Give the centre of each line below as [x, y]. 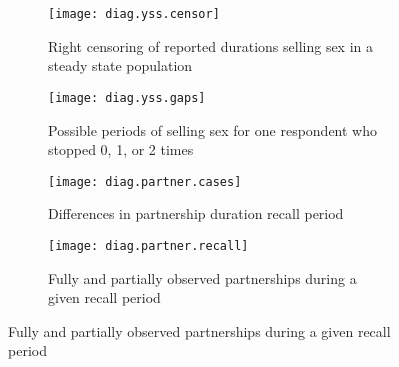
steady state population [120, 65]
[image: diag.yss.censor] [134, 14]
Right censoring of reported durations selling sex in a [211, 45]
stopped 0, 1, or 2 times [121, 149]
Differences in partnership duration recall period [196, 213]
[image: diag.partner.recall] [148, 245]
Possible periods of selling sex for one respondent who [212, 129]
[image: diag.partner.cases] [145, 181]
